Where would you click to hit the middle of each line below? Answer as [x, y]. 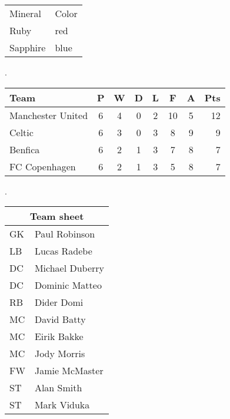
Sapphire [28, 47]
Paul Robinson [65, 234]
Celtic [21, 132]
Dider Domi [59, 302]
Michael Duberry [69, 268]
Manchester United [49, 115]
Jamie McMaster [69, 371]
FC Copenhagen [43, 166]
